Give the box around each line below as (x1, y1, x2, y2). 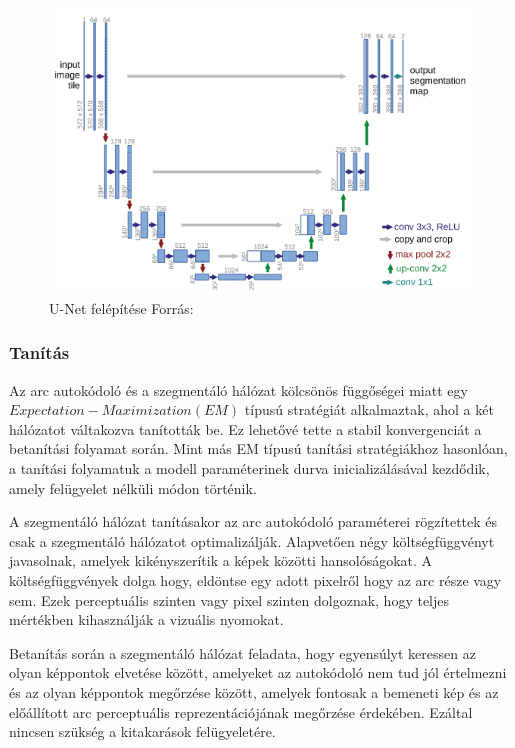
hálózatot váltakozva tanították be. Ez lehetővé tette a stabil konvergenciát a (9, 418, 482, 439)
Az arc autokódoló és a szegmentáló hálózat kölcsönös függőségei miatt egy (9, 379, 468, 400)
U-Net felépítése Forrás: (49, 297, 194, 318)
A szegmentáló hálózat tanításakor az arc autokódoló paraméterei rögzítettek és (9, 511, 498, 532)
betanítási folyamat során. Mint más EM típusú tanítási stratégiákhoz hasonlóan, (9, 438, 508, 459)
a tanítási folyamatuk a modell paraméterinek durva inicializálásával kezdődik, (9, 457, 490, 478)
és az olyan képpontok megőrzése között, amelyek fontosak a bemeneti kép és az (9, 681, 499, 702)
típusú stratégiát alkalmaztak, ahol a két (244, 399, 494, 420)
